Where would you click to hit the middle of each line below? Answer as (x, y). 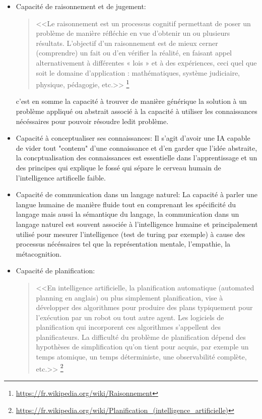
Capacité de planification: (55, 271)
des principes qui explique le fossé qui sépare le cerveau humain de (118, 167)
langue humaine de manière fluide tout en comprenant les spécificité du (126, 204)
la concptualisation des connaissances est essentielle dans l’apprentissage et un (137, 158)
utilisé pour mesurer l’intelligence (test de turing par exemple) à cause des (130, 234)
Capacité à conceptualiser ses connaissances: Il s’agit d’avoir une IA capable (133, 138)
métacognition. (39, 253)
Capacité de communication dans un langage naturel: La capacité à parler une (137, 194)
